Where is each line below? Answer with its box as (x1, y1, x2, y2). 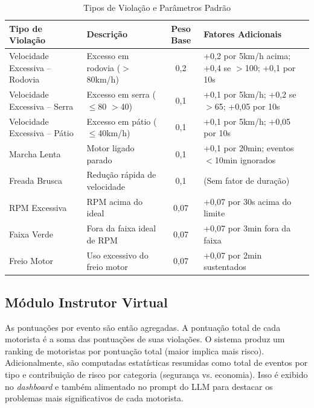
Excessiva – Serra (9, 99, 74, 112)
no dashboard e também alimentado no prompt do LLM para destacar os (5, 380, 273, 392)
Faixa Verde (9, 228, 53, 240)
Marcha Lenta (9, 147, 61, 160)
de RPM (86, 233, 118, 246)
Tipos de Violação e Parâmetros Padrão (83, 1, 231, 13)
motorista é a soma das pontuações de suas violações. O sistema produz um (5, 333, 285, 345)
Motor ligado (86, 141, 135, 154)
